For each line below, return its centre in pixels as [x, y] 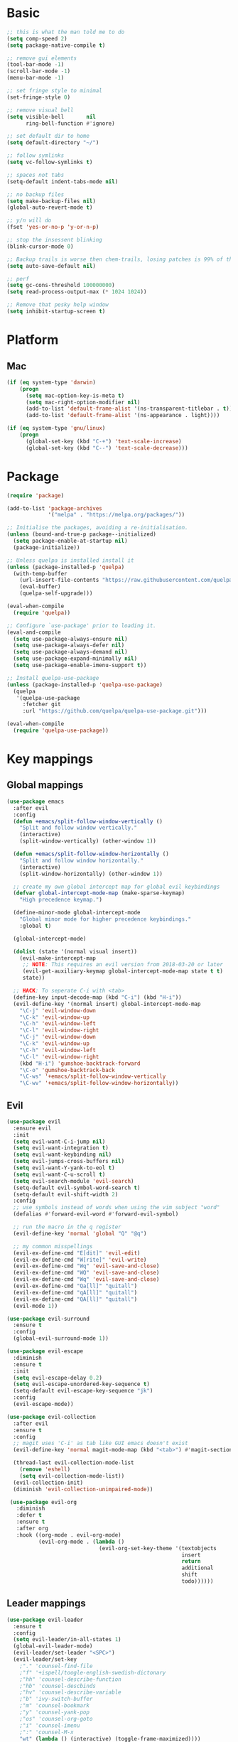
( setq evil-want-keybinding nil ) [63, 1155]
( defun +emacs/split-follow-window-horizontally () [91, 854]
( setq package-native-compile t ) [56, 45]
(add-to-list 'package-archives [54, 508]
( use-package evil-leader [45, 1620]
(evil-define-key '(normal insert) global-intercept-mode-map [107, 1004]
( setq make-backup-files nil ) [52, 201]
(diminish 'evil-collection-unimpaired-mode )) [83, 1489]
